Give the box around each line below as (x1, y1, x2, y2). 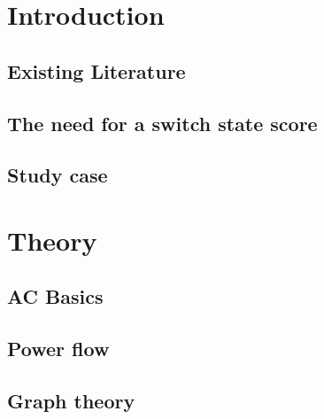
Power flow (7, 335, 110, 362)
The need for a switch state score (7, 109, 318, 136)
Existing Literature (7, 57, 186, 84)
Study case (7, 161, 108, 189)
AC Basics (7, 283, 104, 310)
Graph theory (7, 387, 135, 415)
